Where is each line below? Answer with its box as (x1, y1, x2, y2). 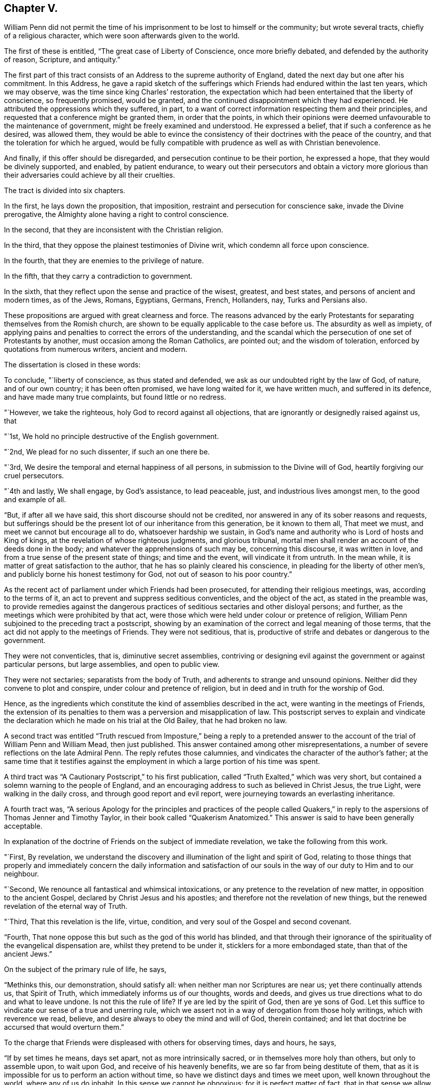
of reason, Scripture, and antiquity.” (4, 55, 120, 64)
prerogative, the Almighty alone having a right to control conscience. (4, 210, 229, 219)
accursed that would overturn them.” (4, 1023, 124, 1032)
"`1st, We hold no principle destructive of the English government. (4, 432, 219, 441)
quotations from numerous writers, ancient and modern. (4, 345, 188, 354)
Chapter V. (4, 2, 58, 14)
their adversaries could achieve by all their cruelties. (4, 171, 175, 180)
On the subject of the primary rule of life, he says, (4, 965, 167, 974)
